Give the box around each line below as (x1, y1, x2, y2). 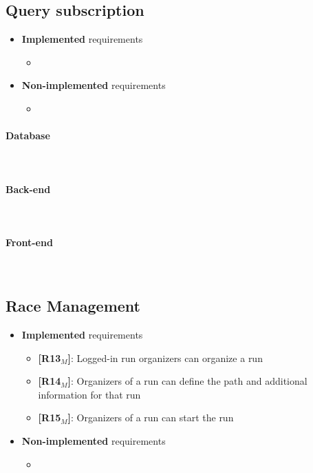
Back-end (6, 181, 51, 196)
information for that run (38, 387, 141, 401)
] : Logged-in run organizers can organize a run (67, 350, 263, 365)
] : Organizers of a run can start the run (67, 410, 234, 425)
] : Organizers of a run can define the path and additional (67, 374, 307, 388)
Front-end (6, 234, 53, 249)
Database (6, 128, 50, 143)
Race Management (6, 295, 140, 316)
